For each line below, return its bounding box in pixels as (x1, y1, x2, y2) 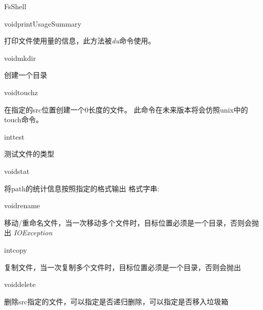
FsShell (4, 1, 27, 11)
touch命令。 (4, 114, 43, 125)
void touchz (4, 86, 38, 97)
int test (4, 131, 25, 142)
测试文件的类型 (4, 148, 54, 159)
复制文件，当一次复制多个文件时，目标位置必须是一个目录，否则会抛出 (4, 261, 241, 272)
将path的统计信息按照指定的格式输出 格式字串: (4, 183, 159, 193)
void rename (4, 200, 41, 211)
